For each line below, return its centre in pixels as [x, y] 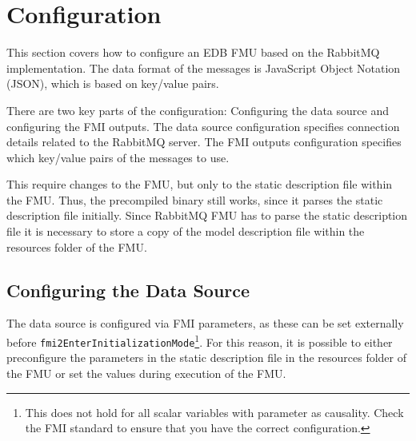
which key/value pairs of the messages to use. [118, 157]
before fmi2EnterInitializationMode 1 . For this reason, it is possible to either [200, 341]
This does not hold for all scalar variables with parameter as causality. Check [214, 412]
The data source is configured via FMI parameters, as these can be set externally [205, 323]
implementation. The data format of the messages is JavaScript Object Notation [204, 68]
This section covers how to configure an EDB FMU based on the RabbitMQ [193, 52]
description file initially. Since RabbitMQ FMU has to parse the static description [207, 215]
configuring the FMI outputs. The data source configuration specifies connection [203, 126]
